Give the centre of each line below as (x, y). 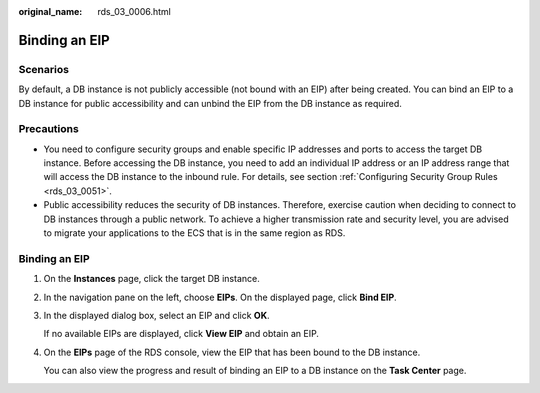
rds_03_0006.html (134, 11)
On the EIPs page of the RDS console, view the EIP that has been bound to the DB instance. (232, 352)
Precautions (48, 129)
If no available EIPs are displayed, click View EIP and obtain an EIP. (181, 334)
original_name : (50, 11)
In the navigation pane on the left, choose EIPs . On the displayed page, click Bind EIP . (220, 297)
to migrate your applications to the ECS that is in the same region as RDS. (194, 233)
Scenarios (44, 69)
